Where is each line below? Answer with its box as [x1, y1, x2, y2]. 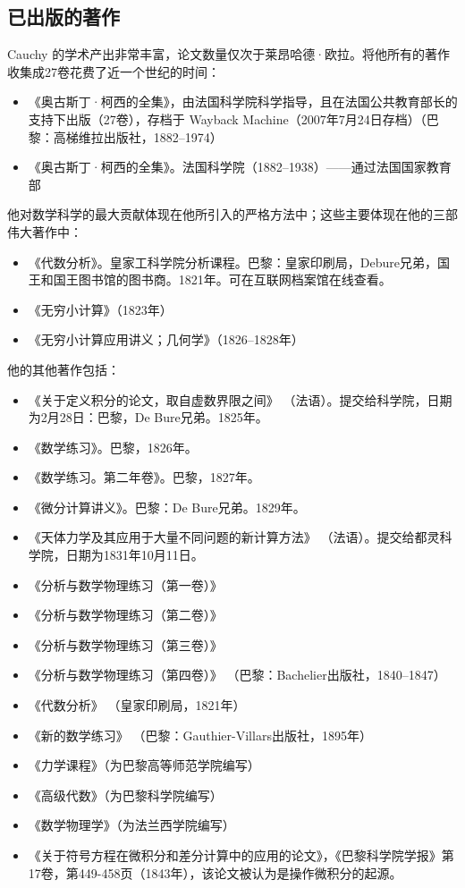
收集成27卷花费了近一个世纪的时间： [7, 62, 220, 80]
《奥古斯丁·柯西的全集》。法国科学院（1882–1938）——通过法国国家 [28, 157, 427, 176]
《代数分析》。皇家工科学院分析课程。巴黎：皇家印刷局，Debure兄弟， [28, 252, 437, 271]
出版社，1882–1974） [103, 127, 223, 146]
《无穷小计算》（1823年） [28, 300, 173, 318]
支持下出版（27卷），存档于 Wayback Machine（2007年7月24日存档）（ [28, 109, 427, 128]
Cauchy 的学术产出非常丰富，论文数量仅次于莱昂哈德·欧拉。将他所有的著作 [7, 45, 451, 63]
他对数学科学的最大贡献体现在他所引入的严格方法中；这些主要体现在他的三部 [7, 205, 458, 224]
